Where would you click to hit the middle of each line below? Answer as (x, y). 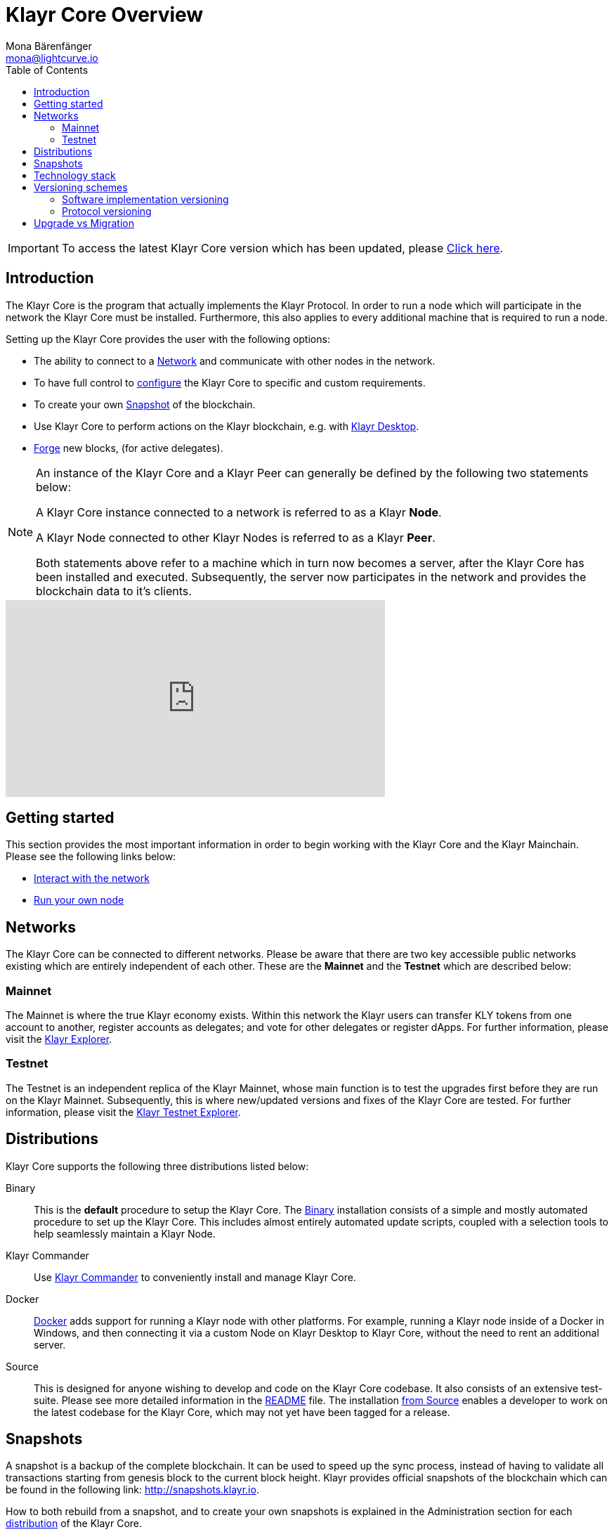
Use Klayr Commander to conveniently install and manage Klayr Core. (195, 1277)
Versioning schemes (81, 187)
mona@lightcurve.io (52, 58)
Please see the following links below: (91, 857)
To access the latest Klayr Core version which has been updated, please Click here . (282, 248)
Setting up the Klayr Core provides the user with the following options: (168, 339)
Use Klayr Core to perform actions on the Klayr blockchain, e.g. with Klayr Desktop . (227, 426)
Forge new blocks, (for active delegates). (129, 448)
